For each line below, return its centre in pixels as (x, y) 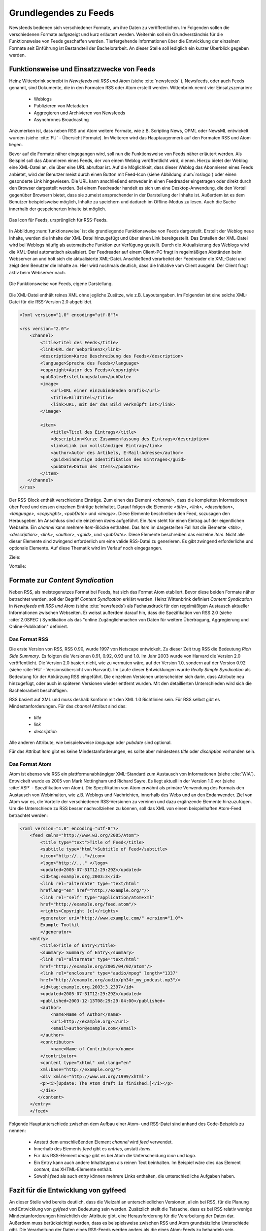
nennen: (17, 1131)
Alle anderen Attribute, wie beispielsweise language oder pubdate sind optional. (90, 742)
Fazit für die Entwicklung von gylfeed (67, 1190)
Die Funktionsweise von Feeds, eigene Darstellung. (61, 284)
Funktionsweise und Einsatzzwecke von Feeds (82, 69)
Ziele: (15, 557)
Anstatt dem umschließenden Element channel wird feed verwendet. (103, 1142)
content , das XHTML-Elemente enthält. (73, 1169)
